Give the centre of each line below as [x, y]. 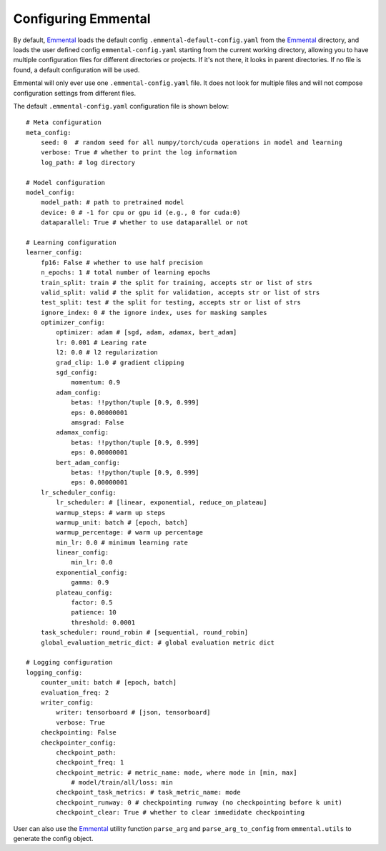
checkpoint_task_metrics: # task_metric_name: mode [148, 792]
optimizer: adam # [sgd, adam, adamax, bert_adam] [147, 333]
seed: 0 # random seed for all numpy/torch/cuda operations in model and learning [192, 143]
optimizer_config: [73, 323]
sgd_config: [77, 373]
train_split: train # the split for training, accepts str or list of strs [176, 283]
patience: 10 [94, 612]
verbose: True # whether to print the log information [139, 153]
